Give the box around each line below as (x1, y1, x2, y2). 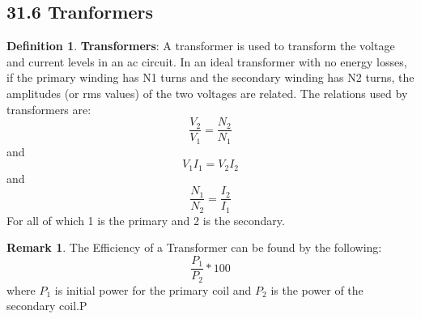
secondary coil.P (6, 297, 87, 314)
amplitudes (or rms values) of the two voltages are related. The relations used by (6, 84, 408, 101)
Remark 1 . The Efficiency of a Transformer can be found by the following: (6, 239, 382, 256)
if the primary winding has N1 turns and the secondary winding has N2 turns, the (6, 69, 415, 86)
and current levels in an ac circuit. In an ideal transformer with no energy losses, (6, 53, 407, 70)
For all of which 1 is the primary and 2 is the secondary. (6, 211, 285, 228)
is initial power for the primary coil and (54, 281, 252, 298)
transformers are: (6, 100, 91, 117)
